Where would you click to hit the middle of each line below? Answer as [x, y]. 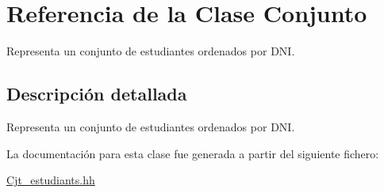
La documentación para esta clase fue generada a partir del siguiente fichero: [193, 153]
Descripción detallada [97, 94]
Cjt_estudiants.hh [51, 180]
